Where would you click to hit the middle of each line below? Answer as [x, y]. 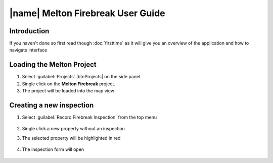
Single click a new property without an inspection [73, 129]
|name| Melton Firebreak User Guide [87, 13]
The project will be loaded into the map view [68, 91]
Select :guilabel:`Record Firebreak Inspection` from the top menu [89, 117]
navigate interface [28, 50]
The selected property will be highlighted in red [71, 138]
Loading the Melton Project [53, 65]
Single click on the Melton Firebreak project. [69, 84]
